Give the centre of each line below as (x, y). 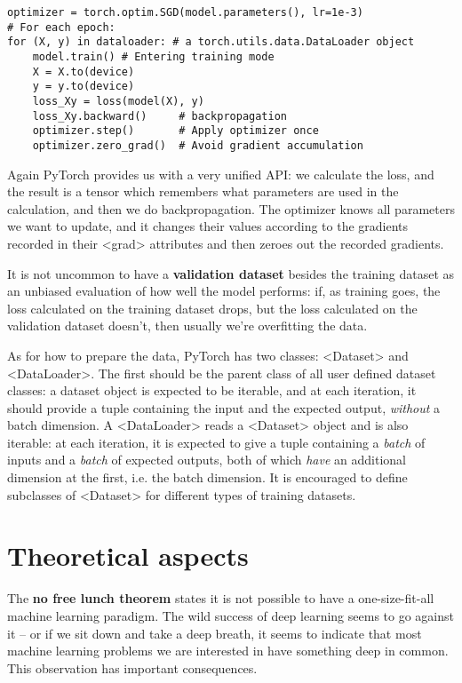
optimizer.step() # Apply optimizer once (175, 131)
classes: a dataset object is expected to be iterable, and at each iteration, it (212, 390)
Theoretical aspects (128, 556)
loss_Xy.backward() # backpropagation (159, 116)
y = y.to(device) (84, 87)
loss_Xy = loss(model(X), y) (118, 101)
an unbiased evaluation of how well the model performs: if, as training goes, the (224, 291)
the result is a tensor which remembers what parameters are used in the (203, 191)
